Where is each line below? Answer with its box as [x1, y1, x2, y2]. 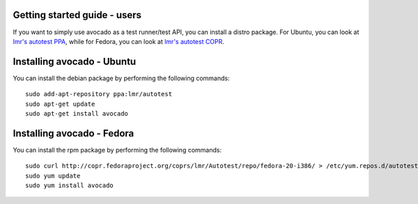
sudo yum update [25, 171, 81, 180]
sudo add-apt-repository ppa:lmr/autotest [25, 91, 173, 98]
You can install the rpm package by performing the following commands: [13, 146, 222, 154]
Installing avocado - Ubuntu [13, 56, 137, 68]
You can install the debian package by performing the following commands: [13, 74, 230, 82]
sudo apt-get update [25, 100, 95, 108]
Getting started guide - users [13, 9, 142, 21]
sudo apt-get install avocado [25, 109, 129, 118]
